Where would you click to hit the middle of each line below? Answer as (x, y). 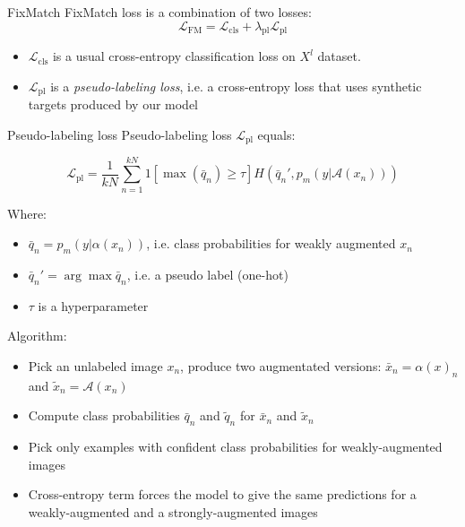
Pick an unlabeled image (95, 365)
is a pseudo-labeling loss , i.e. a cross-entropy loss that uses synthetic (236, 86)
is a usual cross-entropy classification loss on (174, 56)
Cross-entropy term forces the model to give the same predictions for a (222, 494)
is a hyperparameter (93, 305)
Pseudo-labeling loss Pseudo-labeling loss (120, 135)
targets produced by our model (113, 104)
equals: (276, 135)
